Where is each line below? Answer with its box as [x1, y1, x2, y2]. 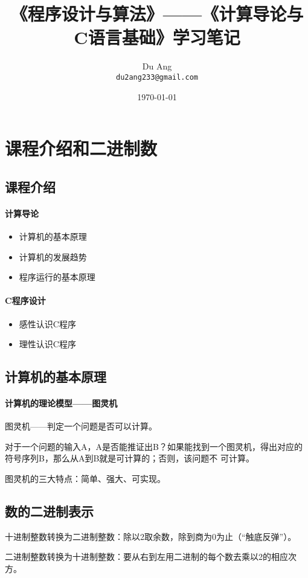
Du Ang [142, 60, 172, 72]
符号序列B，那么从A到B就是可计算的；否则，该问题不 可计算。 [5, 452, 254, 464]
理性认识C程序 [19, 338, 76, 350]
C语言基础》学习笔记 [74, 25, 240, 50]
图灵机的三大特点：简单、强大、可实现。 [5, 472, 165, 485]
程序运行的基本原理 [19, 271, 95, 283]
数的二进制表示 [5, 502, 94, 521]
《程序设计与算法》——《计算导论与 [10, 1, 304, 26]
